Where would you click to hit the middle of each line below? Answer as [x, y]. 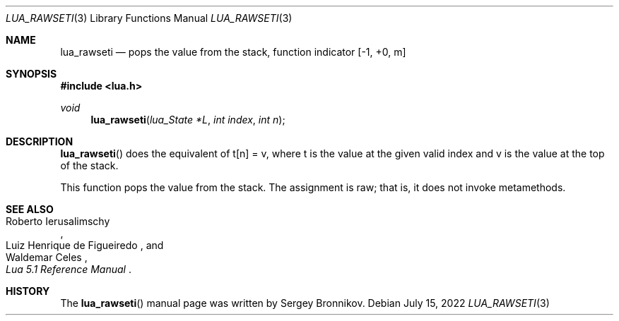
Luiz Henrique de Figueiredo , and [85, 245]
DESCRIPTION [40, 141]
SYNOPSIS [31, 74]
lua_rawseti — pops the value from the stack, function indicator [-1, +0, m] [233, 52]
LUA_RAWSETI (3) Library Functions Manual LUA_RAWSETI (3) [149, 18]
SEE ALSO [30, 209]
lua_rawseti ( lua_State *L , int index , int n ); [188, 120]
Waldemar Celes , [47, 257]
